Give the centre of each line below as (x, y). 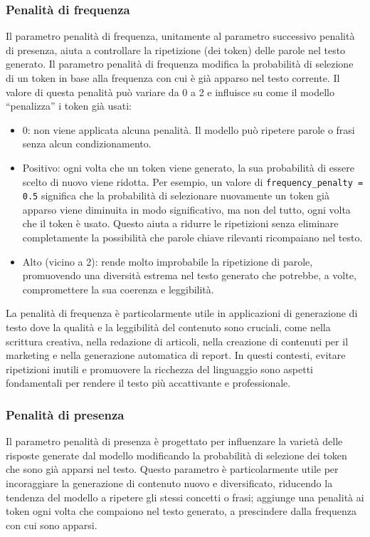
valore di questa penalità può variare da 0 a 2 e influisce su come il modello (170, 92)
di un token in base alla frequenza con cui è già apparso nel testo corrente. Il (173, 78)
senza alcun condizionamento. (87, 144)
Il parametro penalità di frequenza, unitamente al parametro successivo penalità (180, 36)
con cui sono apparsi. (52, 525)
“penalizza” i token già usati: (69, 106)
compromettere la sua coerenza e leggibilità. (118, 289)
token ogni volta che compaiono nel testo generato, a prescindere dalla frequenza (181, 511)
